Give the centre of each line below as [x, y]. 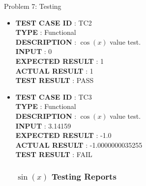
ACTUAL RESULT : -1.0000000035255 [79, 145]
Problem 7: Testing [33, 6]
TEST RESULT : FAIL [54, 154]
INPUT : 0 [34, 51]
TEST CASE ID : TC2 [54, 22]
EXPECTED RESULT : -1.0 [63, 135]
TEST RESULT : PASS [55, 80]
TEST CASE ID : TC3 [54, 96]
